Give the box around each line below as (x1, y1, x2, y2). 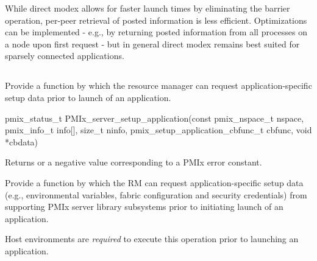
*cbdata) (5, 135, 38, 148)
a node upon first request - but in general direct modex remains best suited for (5, 37, 300, 50)
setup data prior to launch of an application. (5, 91, 171, 103)
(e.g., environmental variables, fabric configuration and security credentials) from (5, 188, 307, 201)
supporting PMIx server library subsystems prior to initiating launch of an (5, 200, 283, 213)
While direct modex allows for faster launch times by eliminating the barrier (5, 2, 290, 14)
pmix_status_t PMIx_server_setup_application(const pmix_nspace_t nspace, (5, 111, 304, 124)
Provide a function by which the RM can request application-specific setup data (5, 176, 304, 189)
